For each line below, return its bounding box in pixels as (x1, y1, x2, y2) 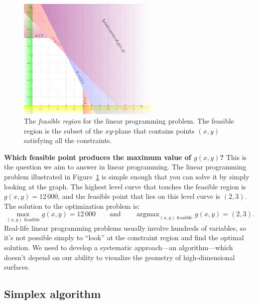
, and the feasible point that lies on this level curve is (58, 191, 221, 201)
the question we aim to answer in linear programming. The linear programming (4, 161, 247, 172)
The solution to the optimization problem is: (4, 200, 140, 211)
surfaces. (4, 262, 30, 272)
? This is (220, 152, 247, 162)
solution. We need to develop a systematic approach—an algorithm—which (4, 242, 233, 252)
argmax (136, 211, 159, 218)
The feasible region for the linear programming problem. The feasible (24, 116, 234, 126)
